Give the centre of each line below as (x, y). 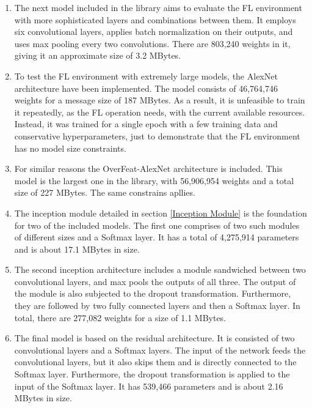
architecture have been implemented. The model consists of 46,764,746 (146, 88)
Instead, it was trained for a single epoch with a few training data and (146, 124)
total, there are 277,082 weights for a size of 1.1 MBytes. (120, 317)
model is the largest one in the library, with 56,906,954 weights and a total (154, 180)
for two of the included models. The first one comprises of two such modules (157, 225)
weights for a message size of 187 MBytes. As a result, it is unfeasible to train (160, 100)
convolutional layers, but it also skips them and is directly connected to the (155, 362)
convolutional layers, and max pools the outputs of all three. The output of (155, 281)
